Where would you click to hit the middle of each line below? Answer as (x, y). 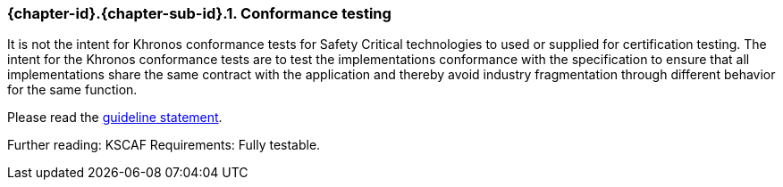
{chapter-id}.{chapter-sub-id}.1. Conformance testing (199, 13)
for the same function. (72, 90)
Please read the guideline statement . (115, 118)
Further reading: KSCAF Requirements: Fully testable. (164, 145)
